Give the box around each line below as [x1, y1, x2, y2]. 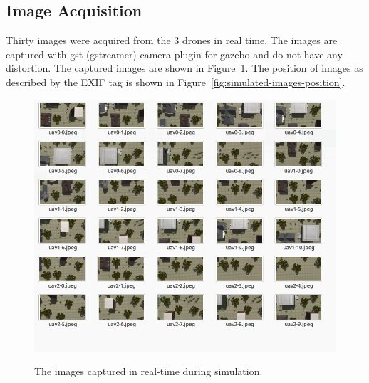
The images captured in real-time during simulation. [34, 364, 263, 379]
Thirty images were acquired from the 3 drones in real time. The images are [6, 33, 338, 48]
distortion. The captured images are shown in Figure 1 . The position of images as [6, 61, 363, 75]
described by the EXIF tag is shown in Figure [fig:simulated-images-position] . [6, 74, 345, 89]
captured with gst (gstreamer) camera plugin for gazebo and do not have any [6, 46, 343, 61]
